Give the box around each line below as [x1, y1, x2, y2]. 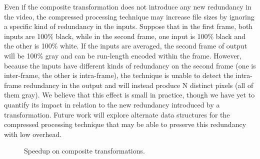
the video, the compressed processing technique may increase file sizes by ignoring [4, 11, 254, 21]
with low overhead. [4, 128, 62, 139]
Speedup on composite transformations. [24, 145, 145, 156]
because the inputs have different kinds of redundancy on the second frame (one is [4, 60, 256, 70]
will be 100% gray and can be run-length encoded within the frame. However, [4, 50, 241, 60]
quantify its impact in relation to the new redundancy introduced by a [4, 99, 220, 109]
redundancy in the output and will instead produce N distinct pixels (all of [23, 79, 253, 90]
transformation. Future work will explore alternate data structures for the [4, 109, 230, 119]
